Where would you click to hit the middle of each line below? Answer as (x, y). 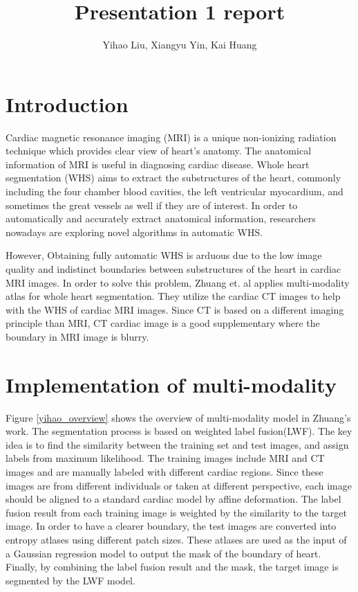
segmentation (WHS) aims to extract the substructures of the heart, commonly (173, 178)
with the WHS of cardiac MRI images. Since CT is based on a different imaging (175, 309)
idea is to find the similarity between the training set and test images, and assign (177, 444)
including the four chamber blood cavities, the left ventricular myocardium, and (175, 191)
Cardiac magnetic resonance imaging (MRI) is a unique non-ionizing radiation (171, 137)
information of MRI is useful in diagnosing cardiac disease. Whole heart (158, 164)
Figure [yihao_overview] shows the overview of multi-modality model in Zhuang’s (178, 417)
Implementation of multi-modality (171, 384)
